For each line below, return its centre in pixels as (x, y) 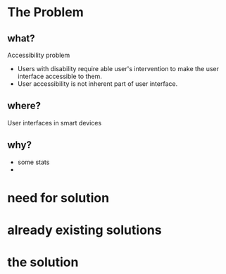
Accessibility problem (39, 55)
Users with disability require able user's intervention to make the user (118, 69)
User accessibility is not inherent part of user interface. (98, 84)
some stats (33, 162)
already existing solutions (84, 230)
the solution (43, 262)
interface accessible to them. (59, 76)
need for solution (58, 198)
